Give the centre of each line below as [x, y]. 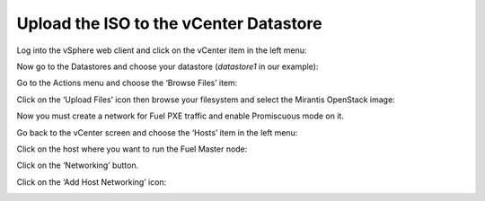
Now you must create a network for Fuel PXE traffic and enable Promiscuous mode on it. [181, 116]
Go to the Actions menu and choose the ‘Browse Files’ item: [127, 83]
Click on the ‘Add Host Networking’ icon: [92, 182]
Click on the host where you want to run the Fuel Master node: [132, 149]
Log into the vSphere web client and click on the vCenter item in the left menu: [162, 50]
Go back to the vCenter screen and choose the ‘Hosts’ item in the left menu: [157, 132]
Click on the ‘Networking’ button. [78, 165]
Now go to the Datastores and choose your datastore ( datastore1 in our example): [168, 66]
